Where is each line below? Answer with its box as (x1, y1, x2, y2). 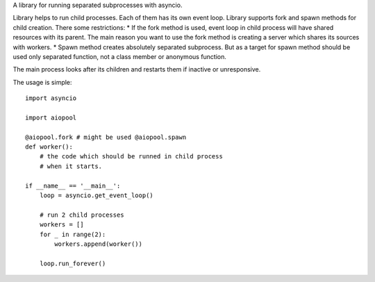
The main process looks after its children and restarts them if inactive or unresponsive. (12, 65, 261, 74)
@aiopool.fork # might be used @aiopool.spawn (25, 133, 187, 141)
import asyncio (25, 94, 77, 102)
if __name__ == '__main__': (25, 181, 121, 190)
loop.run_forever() (39, 259, 106, 267)
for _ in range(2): (39, 230, 106, 238)
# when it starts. (39, 162, 103, 170)
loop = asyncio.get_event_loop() (39, 192, 154, 199)
